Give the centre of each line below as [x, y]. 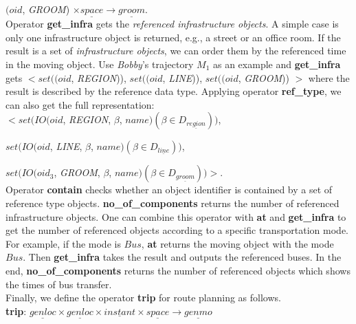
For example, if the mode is [63, 243]
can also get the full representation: [80, 104]
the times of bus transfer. [59, 284]
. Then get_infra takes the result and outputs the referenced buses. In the [182, 257]
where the [329, 77]
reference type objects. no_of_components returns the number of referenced [173, 203]
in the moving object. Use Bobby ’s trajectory [100, 64]
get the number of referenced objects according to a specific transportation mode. [177, 230]
